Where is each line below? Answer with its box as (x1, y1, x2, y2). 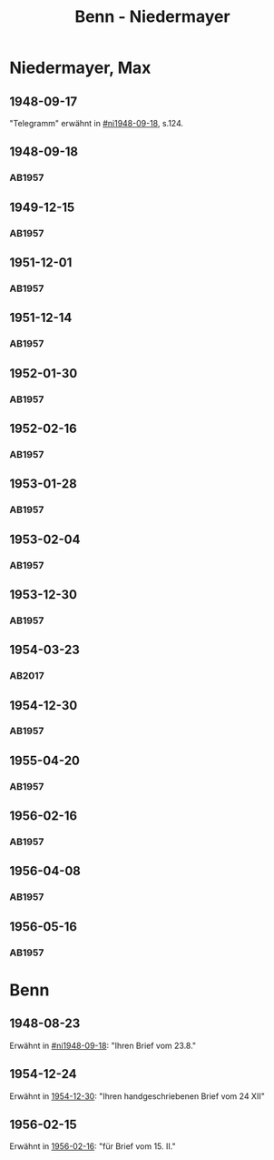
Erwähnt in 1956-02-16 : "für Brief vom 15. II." (9, 1141, 176, 1152)
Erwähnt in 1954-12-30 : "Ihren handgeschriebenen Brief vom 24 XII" (9, 1090, 265, 1102)
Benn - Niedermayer (74, 6, 230, 27)
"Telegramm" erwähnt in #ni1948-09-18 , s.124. (9, 118, 184, 128)
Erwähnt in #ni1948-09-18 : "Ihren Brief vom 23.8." (9, 1040, 197, 1051)
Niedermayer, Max (9, 57, 152, 78)
